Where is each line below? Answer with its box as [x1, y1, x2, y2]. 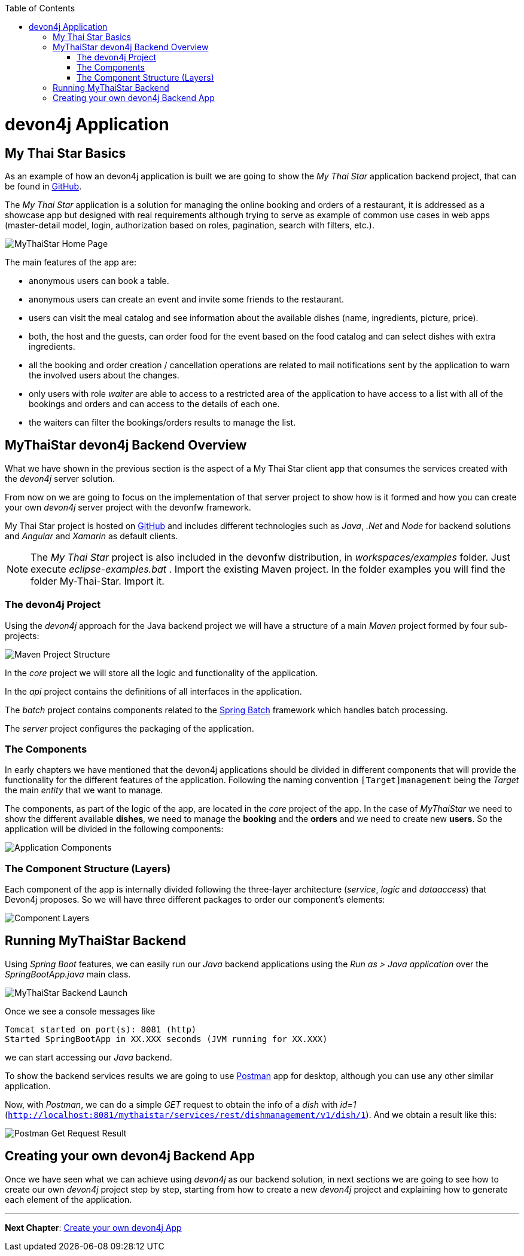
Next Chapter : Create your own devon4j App [5, 1222, 182, 1233]
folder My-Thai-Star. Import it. [31, 574, 164, 587]
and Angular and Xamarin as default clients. [5, 530, 178, 541]
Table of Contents [5, 3, 75, 13]
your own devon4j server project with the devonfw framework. [5, 502, 251, 512]
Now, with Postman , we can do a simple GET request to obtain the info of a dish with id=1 [5, 1099, 357, 1110]
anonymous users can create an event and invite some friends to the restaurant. [29, 294, 345, 304]
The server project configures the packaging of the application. [5, 723, 254, 734]
